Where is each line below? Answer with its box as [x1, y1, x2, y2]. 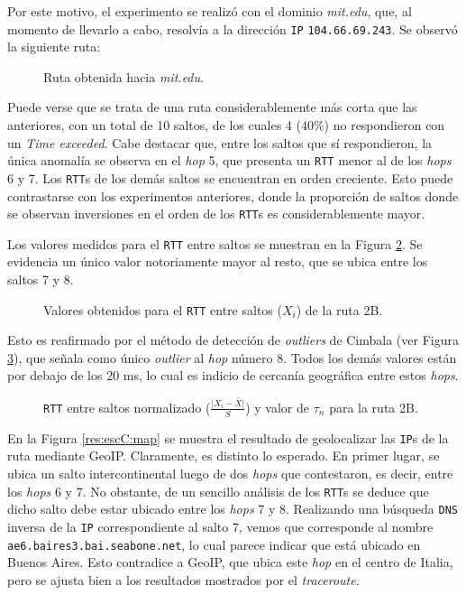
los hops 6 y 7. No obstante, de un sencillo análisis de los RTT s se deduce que [7, 481, 429, 500]
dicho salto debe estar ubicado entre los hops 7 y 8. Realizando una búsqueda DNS [7, 499, 458, 518]
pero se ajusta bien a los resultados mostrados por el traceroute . [7, 570, 360, 589]
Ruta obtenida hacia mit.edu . [43, 67, 204, 86]
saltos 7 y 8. [7, 270, 74, 289]
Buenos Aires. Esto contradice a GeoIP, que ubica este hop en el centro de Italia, [7, 553, 453, 572]
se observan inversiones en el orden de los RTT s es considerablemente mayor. [7, 204, 425, 223]
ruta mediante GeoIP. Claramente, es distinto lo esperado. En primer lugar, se [7, 446, 440, 465]
